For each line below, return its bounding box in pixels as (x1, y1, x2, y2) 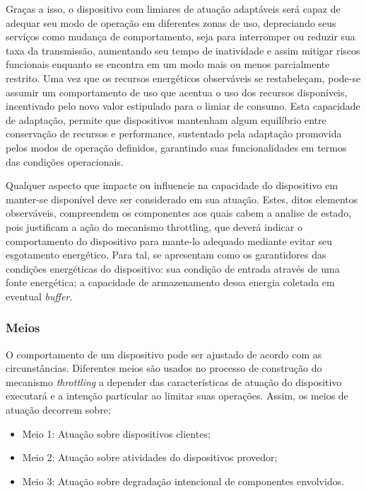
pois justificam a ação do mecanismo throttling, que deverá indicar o (6, 219, 302, 234)
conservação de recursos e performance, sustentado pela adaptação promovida (6, 126, 342, 141)
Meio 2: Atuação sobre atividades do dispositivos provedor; (22, 450, 278, 465)
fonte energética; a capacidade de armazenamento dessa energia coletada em (6, 275, 335, 290)
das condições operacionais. (6, 154, 124, 169)
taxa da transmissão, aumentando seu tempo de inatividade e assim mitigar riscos (6, 42, 360, 57)
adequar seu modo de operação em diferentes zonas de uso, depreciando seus (6, 15, 336, 30)
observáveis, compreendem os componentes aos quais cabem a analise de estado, (6, 205, 352, 220)
